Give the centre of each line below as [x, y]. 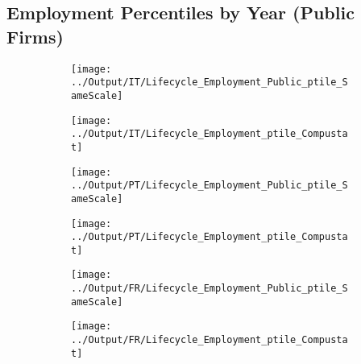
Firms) [35, 36]
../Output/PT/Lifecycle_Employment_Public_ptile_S [210, 186]
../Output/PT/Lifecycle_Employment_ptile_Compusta [210, 237]
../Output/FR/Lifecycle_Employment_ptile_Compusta [210, 340]
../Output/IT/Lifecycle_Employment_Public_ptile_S [210, 83]
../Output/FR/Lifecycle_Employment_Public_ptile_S [210, 289]
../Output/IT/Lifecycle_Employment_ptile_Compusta [210, 134]
